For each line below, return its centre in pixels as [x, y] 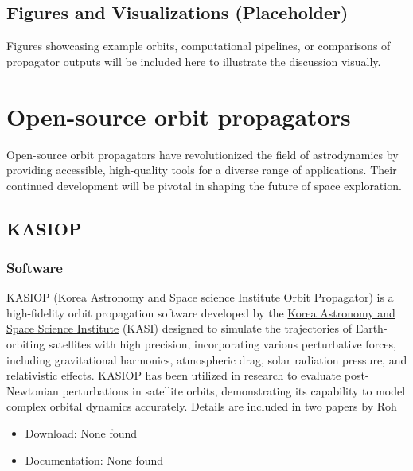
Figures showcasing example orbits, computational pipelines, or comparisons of [199, 46]
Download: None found [81, 433]
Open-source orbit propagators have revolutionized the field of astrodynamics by [203, 154]
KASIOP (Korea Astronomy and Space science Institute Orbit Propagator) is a [200, 297]
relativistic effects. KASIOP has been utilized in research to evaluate [174, 375]
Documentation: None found [94, 459]
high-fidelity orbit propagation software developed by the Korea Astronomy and [201, 312]
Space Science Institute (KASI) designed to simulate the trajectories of [179, 328]
